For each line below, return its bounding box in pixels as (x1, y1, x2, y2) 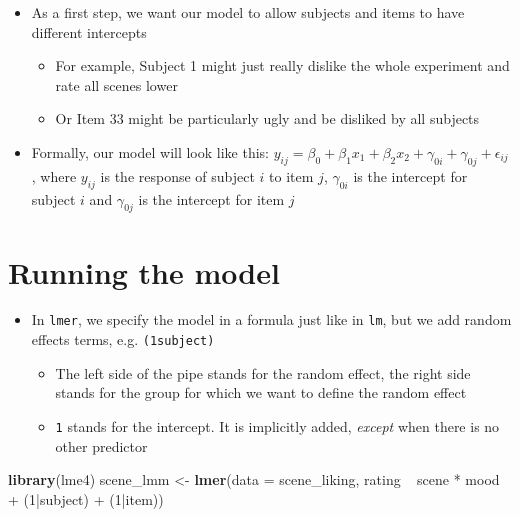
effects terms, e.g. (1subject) (31, 329, 215, 350)
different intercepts (31, 21, 147, 42)
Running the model (8, 251, 280, 292)
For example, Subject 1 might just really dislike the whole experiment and (55, 55, 510, 76)
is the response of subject (100, 165, 255, 186)
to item (269, 165, 314, 186)
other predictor (55, 435, 148, 456)
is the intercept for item (138, 188, 285, 209)
